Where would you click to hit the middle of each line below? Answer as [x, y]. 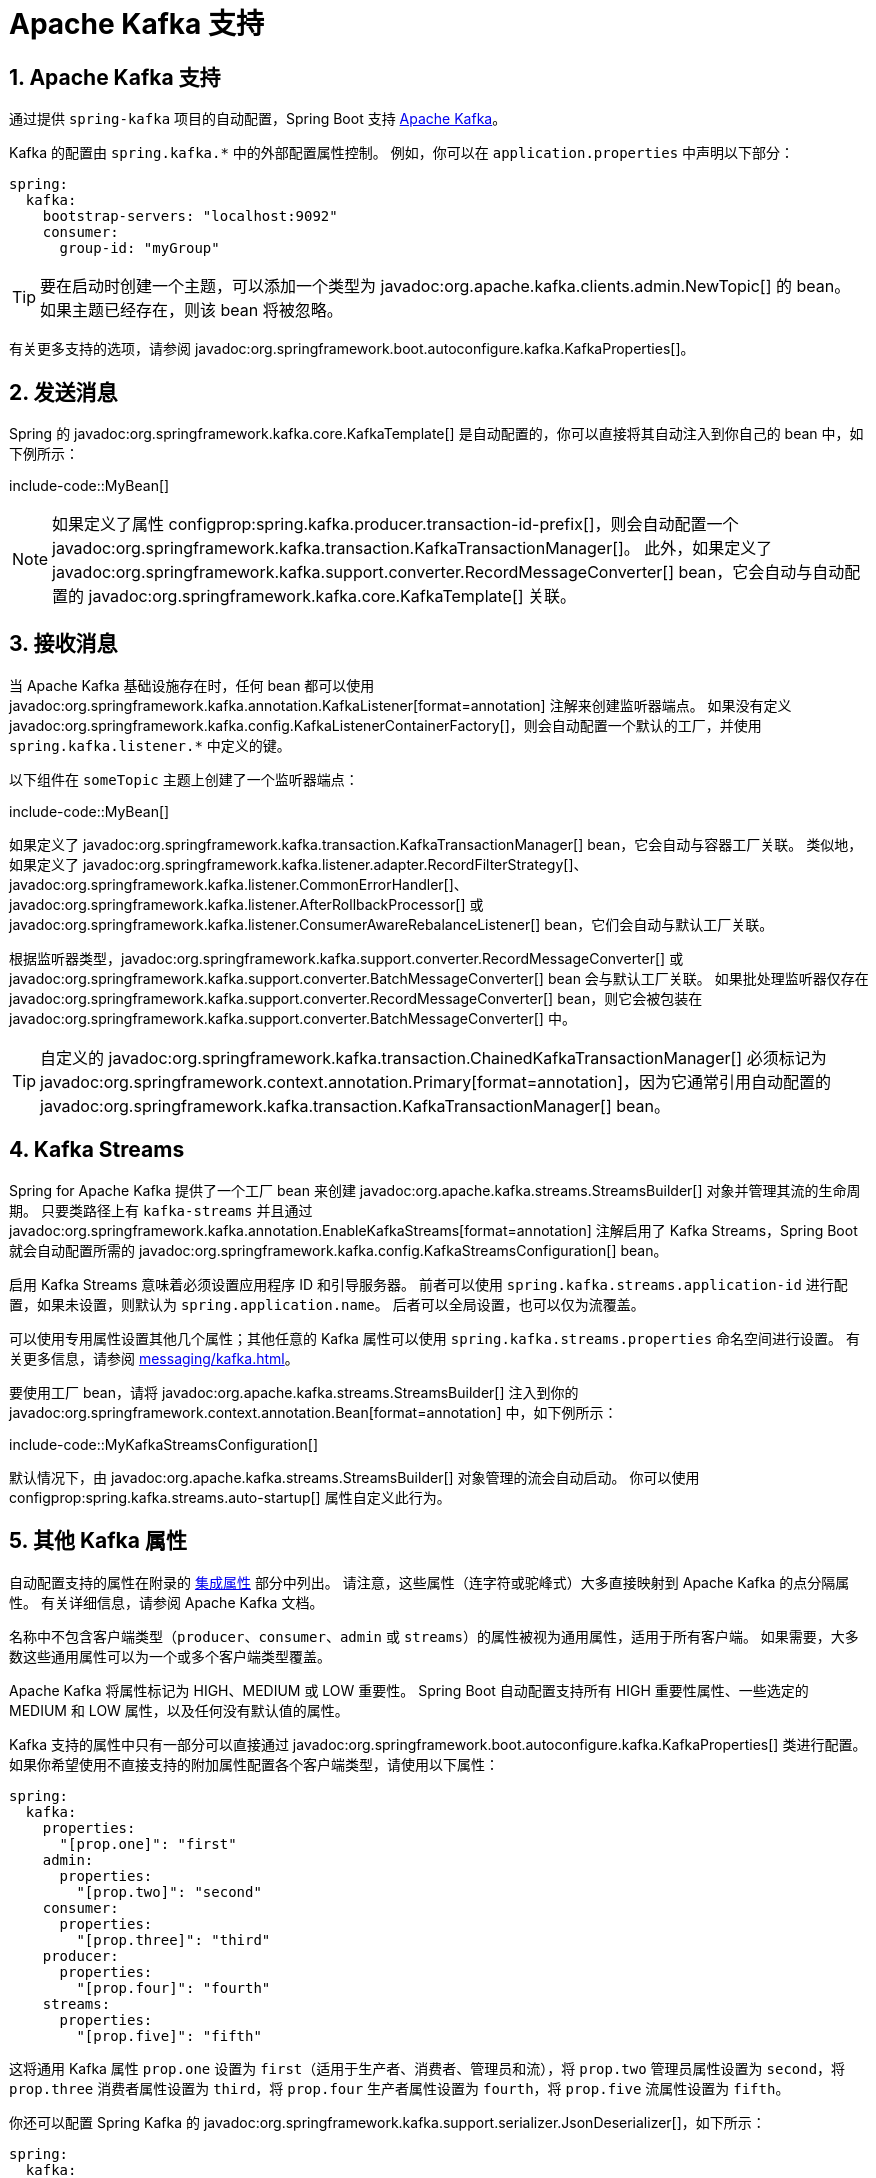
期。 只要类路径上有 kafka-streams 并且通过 [161, 1210]
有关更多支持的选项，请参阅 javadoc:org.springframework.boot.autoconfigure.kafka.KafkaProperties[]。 [352, 349]
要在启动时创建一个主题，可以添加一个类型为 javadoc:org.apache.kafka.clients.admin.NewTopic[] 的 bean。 [445, 286]
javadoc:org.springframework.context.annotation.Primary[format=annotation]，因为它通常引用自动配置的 [436, 1081]
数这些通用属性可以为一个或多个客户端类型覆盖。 [170, 1656]
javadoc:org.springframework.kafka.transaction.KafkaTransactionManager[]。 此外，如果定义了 [412, 548]
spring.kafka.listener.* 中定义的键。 [150, 745]
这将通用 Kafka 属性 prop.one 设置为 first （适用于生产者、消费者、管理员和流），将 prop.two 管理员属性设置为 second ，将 [427, 2068]
